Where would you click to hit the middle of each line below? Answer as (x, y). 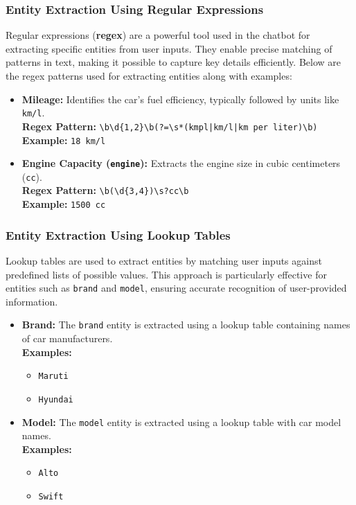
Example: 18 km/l (64, 140)
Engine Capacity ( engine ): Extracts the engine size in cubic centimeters (181, 163)
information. (32, 301)
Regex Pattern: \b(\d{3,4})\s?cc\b (105, 190)
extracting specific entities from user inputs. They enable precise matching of (169, 48)
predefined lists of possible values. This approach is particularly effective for (166, 274)
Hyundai (56, 399)
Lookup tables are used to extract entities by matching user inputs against (164, 260)
